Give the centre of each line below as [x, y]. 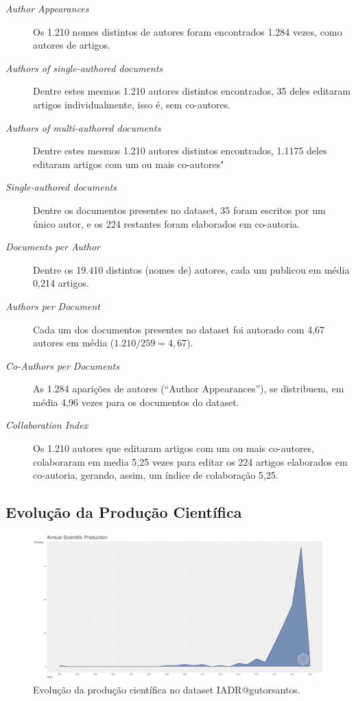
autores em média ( [74, 343]
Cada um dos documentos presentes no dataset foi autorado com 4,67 [179, 329]
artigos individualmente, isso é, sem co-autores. [132, 104]
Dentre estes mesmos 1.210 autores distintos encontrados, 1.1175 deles [180, 151]
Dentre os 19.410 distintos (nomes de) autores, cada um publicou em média [191, 269]
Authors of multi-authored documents [83, 127]
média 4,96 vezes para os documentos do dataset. [136, 402]
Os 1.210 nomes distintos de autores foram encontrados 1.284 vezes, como [188, 31]
